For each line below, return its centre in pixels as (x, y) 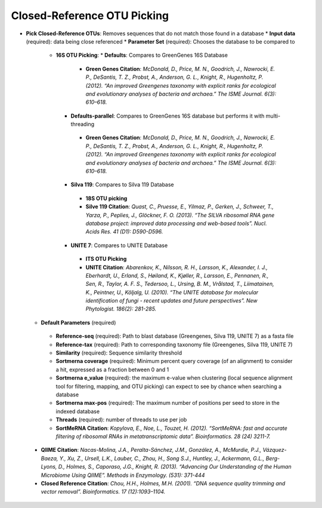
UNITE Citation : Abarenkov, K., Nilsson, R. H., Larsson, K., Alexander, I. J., (177, 267)
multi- (273, 116)
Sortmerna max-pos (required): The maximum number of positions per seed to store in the (168, 403)
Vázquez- (275, 450)
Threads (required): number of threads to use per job (121, 420)
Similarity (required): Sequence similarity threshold (119, 353)
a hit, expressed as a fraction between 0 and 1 (112, 370)
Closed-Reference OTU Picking (90, 16)
